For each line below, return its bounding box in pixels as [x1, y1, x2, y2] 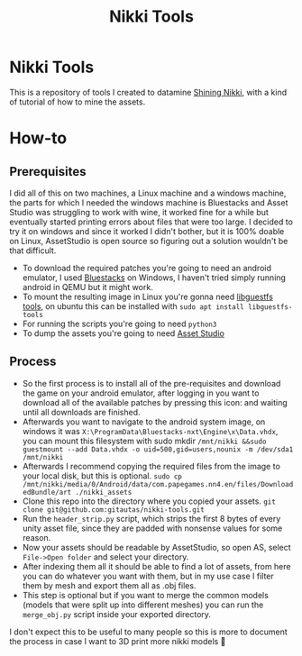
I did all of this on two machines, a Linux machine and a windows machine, [9, 187, 287, 198]
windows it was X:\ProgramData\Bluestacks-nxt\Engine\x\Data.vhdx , [22, 425, 279, 436]
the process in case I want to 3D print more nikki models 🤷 [9, 635, 226, 646]
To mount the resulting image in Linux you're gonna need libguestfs [22, 291, 273, 302]
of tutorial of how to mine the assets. [9, 96, 146, 107]
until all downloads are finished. [22, 406, 142, 417]
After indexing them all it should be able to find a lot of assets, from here [22, 560, 291, 571]
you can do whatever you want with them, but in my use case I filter [22, 570, 275, 581]
